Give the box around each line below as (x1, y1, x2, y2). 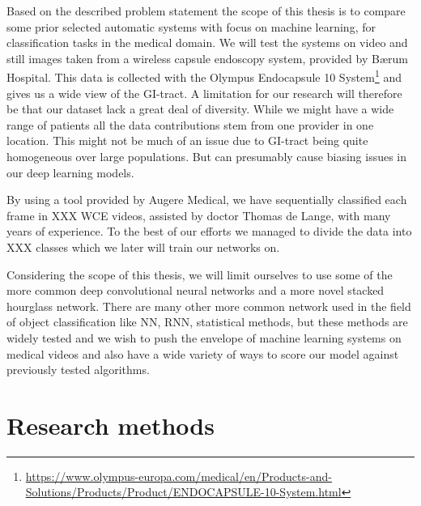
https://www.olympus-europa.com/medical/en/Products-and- (25, 467, 332, 484)
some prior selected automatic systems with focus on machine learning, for (6, 18, 376, 35)
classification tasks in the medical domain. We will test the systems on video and (6, 34, 408, 51)
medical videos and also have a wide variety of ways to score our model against (6, 345, 399, 362)
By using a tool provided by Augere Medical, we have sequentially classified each (6, 191, 407, 208)
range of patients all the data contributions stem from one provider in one (6, 116, 374, 133)
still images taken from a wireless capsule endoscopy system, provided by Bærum (6, 49, 408, 66)
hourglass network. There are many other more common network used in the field (6, 297, 411, 314)
